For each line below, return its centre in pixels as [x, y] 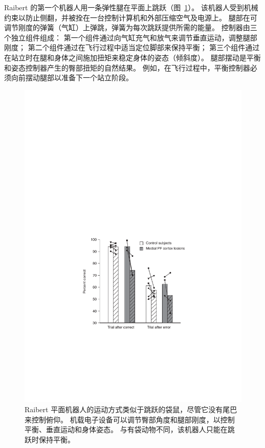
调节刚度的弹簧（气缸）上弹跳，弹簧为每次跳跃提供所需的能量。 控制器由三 [131, 27]
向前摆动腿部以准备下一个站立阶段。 [72, 77]
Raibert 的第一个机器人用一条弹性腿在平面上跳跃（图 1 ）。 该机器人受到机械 [131, 7]
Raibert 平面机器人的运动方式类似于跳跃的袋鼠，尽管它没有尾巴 [131, 409]
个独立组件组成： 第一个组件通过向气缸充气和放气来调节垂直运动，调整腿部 [131, 37]
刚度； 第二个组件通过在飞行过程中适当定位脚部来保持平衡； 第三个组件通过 [132, 47]
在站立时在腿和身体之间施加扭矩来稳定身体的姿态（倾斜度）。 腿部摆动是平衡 [132, 57]
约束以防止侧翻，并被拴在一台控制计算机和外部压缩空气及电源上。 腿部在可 [131, 17]
